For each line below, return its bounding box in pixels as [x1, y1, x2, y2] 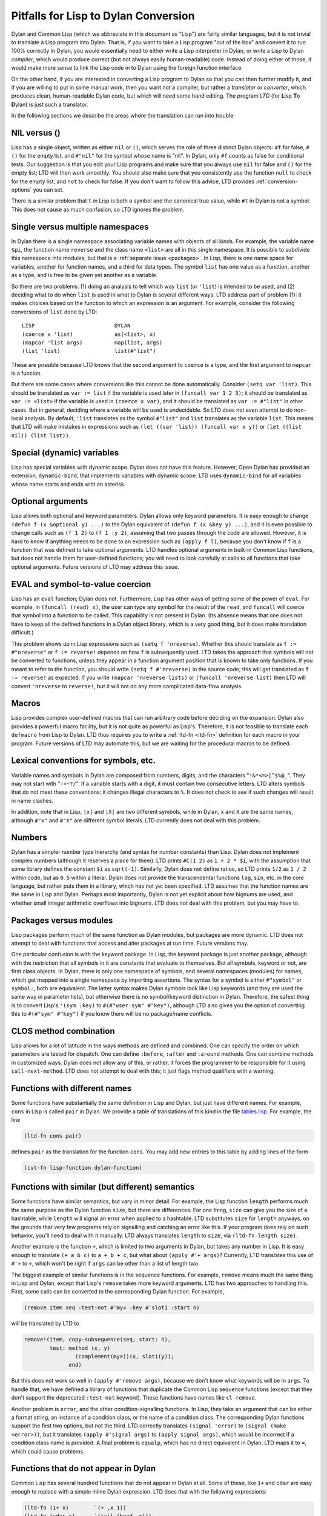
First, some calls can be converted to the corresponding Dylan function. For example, [11, 1288, 224, 1295]
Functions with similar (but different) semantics [11, 1182, 195, 1192]
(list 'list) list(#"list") [22, 347, 157, 355]
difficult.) [11, 629, 34, 636]
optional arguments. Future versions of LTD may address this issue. [11, 563, 179, 570]
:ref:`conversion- [256, 178, 298, 185]
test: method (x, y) [49, 1344, 111, 1352]
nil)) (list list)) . [11, 431, 71, 439]
